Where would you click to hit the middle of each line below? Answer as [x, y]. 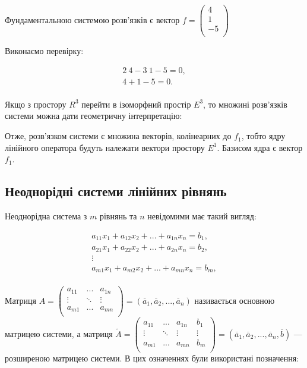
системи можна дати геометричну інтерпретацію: [94, 116]
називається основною [235, 300]
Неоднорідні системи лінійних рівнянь [116, 191]
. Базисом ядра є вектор [260, 147]
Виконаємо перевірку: [44, 51]
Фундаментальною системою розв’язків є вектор [92, 19]
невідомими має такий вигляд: [202, 216]
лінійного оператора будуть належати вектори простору [105, 147]
